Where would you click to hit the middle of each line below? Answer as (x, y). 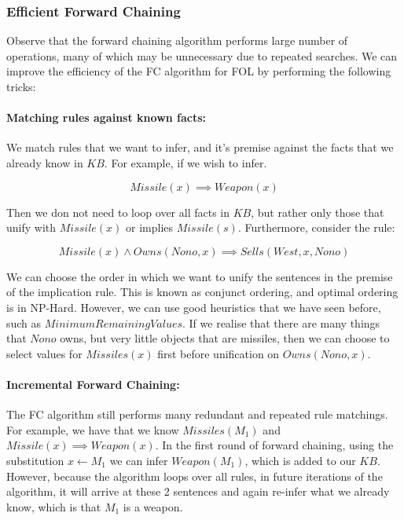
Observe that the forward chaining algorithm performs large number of (177, 40)
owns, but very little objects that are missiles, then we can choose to (225, 338)
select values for (44, 353)
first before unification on (219, 353)
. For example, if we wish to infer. (185, 162)
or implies (150, 227)
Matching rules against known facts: (107, 117)
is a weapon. (153, 506)
